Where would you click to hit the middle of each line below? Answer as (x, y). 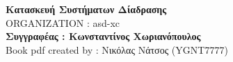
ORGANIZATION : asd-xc (63, 22)
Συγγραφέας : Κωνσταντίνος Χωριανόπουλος (103, 36)
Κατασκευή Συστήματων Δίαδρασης (86, 9)
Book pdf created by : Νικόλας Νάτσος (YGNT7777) (117, 49)
